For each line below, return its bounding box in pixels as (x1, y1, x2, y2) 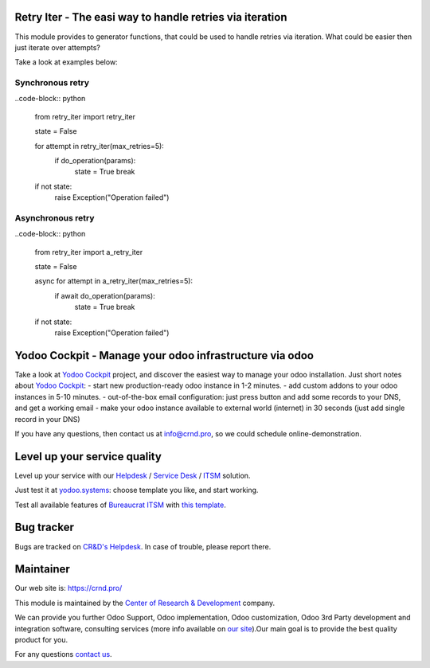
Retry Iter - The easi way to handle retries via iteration (14, 10, 287, 24)
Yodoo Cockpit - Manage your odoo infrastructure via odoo (14, 349, 315, 362)
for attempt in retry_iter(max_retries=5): (34, 141, 165, 150)
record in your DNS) (14, 414, 80, 424)
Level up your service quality (14, 450, 162, 463)
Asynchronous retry (14, 212, 95, 223)
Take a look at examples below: (14, 57, 119, 67)
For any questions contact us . (14, 650, 112, 659)
